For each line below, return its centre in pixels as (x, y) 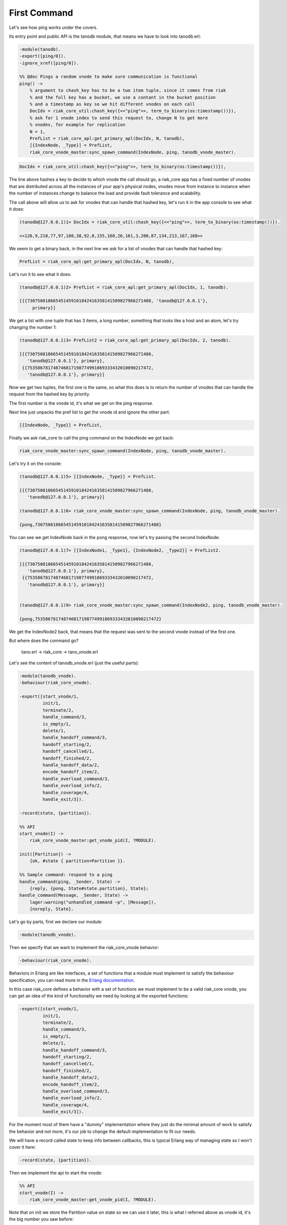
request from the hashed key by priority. (50, 394)
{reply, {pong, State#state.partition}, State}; (89, 889)
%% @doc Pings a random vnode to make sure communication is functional (108, 77)
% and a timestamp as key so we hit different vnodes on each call (112, 104)
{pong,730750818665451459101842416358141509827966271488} (90, 525)
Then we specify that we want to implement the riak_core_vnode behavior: (84, 948)
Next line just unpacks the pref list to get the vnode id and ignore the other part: (90, 412)
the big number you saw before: (41, 1219)
